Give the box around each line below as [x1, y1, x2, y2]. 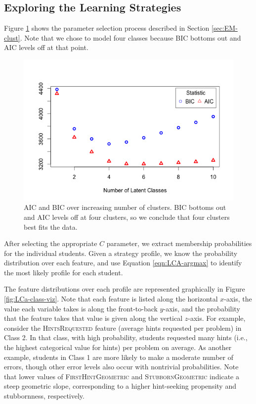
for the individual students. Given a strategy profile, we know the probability [4, 248, 238, 258]
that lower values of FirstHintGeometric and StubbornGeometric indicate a [4, 371, 239, 381]
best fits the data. [24, 221, 78, 232]
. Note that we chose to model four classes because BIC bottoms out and [20, 32, 241, 43]
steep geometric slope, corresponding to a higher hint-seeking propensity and [4, 381, 236, 391]
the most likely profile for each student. [4, 267, 123, 277]
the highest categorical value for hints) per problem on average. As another [4, 342, 232, 353]
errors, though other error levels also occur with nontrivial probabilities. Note [4, 361, 239, 372]
